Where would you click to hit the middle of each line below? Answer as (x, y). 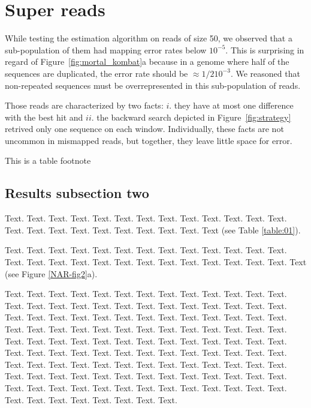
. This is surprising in (265, 49)
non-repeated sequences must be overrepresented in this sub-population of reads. (153, 85)
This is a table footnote (48, 160)
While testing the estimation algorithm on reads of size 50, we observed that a (149, 38)
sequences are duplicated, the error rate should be (96, 73)
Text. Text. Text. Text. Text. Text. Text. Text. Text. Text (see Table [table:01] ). (153, 229)
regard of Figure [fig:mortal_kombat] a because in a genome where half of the (147, 61)
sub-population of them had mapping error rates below (106, 49)
